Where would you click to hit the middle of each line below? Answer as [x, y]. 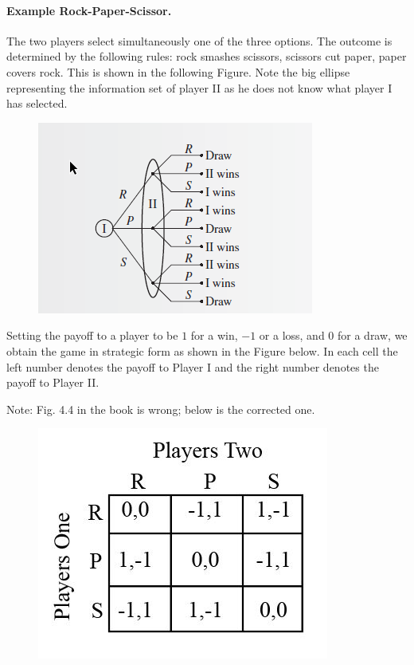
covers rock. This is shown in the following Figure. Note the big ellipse [178, 71]
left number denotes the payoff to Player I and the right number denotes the [193, 366]
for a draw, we [373, 335]
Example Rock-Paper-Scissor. [89, 10]
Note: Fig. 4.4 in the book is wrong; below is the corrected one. [161, 409]
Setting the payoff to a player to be [92, 335]
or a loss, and [292, 335]
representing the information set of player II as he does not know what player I [199, 87]
